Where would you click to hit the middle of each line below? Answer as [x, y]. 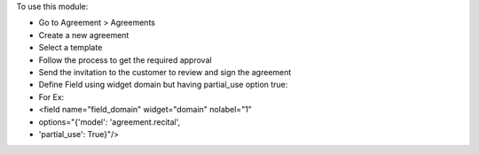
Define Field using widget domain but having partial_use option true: [163, 85]
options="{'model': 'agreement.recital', [110, 122]
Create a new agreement [84, 35]
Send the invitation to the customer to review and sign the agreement [165, 72]
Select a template [71, 48]
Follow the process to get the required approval [125, 60]
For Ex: [51, 96]
